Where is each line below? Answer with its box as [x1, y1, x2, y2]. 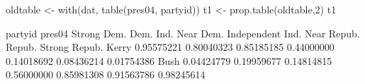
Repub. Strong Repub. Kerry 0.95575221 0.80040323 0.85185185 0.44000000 [6, 40, 335, 54]
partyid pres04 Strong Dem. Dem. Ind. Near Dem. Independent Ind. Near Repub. [6, 25, 360, 40]
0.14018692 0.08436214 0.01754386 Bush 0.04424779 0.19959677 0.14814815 [6, 53, 332, 68]
